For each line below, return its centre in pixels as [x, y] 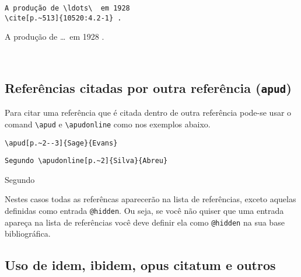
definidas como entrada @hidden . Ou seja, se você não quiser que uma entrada [144, 211]
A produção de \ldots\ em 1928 [67, 8]
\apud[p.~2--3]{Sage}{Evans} [61, 143]
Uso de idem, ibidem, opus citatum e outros [140, 265]
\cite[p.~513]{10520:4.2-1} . [63, 18]
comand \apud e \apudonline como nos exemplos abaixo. [108, 124]
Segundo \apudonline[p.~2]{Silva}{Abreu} [86, 161]
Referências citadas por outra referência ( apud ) [148, 87]
